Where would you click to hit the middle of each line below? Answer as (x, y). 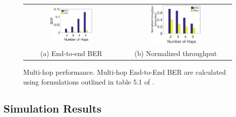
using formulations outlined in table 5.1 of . (89, 81)
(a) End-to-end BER (71, 53)
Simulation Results (52, 108)
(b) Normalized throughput (176, 53)
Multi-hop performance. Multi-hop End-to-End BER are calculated (125, 72)
